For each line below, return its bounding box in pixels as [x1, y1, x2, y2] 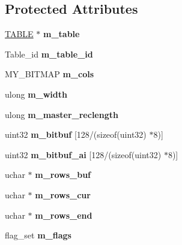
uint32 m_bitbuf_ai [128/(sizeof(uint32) [5, 148, 162, 161]
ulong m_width [5, 87, 67, 100]
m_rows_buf [35, 168, 91, 181]
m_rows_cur [35, 188, 91, 201]
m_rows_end [35, 208, 93, 221]
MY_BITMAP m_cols [5, 68, 94, 80]
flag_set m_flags [5, 229, 71, 241]
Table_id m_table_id [5, 47, 93, 60]
